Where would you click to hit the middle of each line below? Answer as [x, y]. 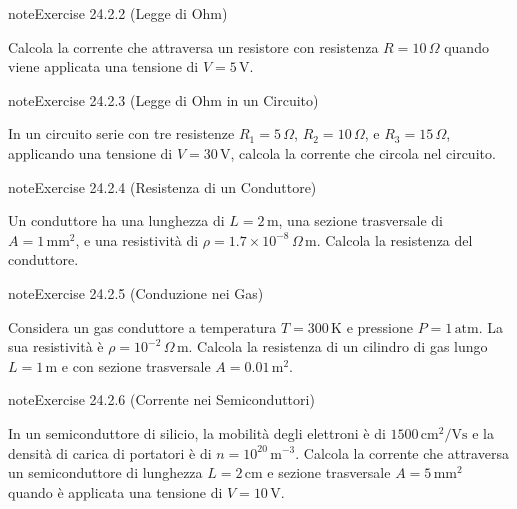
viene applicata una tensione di [103, 66]
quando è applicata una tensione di [115, 491]
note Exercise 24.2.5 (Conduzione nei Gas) [136, 292]
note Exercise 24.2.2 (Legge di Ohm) [118, 13]
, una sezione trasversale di [360, 220]
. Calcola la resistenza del [394, 239]
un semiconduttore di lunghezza [105, 472]
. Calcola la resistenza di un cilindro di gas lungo [338, 346]
